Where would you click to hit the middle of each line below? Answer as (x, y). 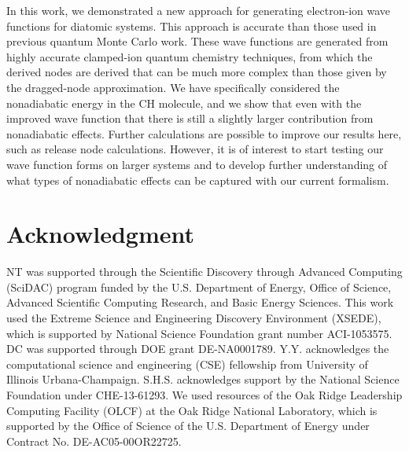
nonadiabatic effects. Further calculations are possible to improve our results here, (204, 133)
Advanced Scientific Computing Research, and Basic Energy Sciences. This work (200, 302)
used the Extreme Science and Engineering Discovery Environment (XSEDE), (194, 318)
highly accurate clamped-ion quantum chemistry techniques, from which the (190, 56)
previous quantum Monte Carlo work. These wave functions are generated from (197, 41)
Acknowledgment (100, 234)
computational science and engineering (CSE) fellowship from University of (187, 364)
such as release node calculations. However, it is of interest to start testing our (195, 149)
